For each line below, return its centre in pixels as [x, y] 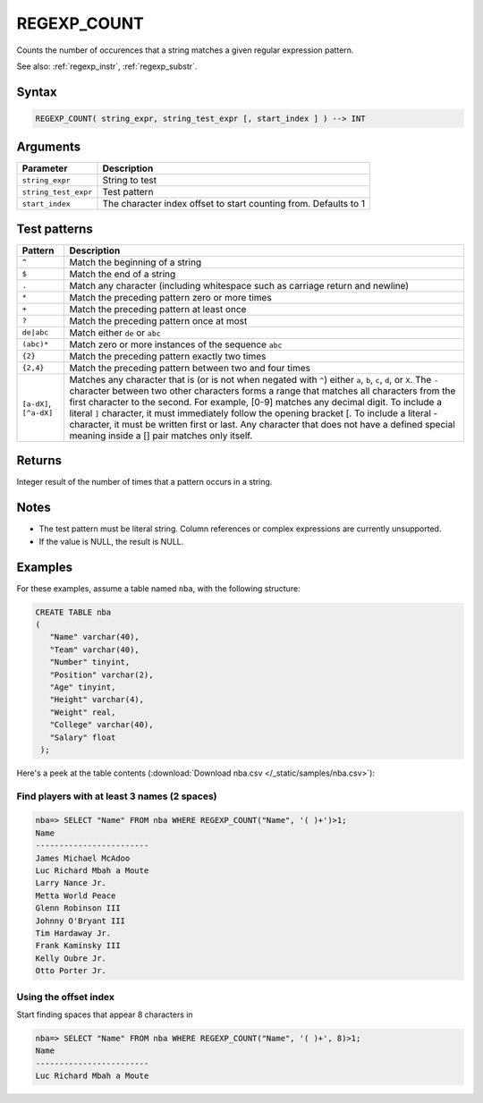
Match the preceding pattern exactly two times [168, 356]
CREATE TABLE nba [73, 612]
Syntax [37, 92]
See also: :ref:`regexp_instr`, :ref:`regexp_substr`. [107, 66]
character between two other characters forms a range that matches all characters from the [263, 391]
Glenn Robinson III [78, 908]
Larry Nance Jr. [71, 883]
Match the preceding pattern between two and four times [190, 368]
